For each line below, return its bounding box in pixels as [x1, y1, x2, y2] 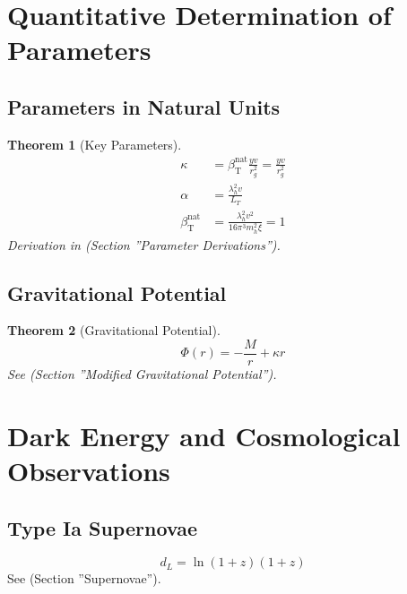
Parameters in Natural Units [7, 92, 281, 120]
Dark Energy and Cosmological [7, 417, 401, 453]
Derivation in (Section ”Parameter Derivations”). [7, 235, 281, 254]
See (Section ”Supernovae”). [7, 569, 161, 588]
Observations [7, 452, 170, 489]
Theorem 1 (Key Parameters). [7, 134, 182, 153]
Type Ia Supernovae [7, 513, 197, 541]
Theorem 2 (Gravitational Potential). [7, 321, 221, 340]
